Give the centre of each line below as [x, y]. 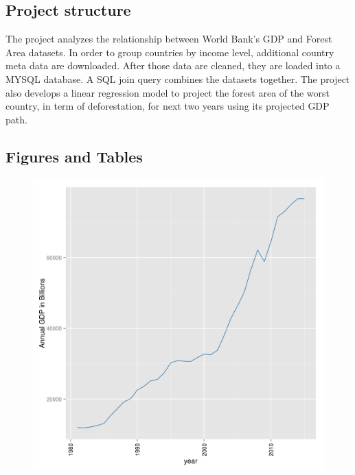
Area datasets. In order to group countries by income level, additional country [170, 52]
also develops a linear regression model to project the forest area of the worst [168, 92]
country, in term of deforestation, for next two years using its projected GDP [168, 106]
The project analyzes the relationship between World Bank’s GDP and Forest [169, 39]
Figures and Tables [74, 156]
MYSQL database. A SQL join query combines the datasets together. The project [178, 78]
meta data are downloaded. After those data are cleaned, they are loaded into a [173, 65]
